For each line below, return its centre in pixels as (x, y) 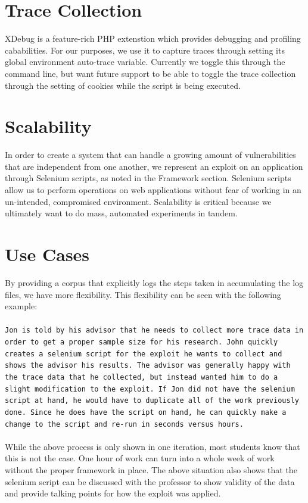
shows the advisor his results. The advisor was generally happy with (148, 366)
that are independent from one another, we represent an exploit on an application (154, 166)
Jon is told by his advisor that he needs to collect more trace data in (154, 330)
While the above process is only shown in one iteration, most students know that (153, 446)
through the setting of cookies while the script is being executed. (123, 85)
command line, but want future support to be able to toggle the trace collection (150, 73)
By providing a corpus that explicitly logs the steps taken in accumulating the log (154, 282)
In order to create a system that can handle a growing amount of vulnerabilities (150, 155)
